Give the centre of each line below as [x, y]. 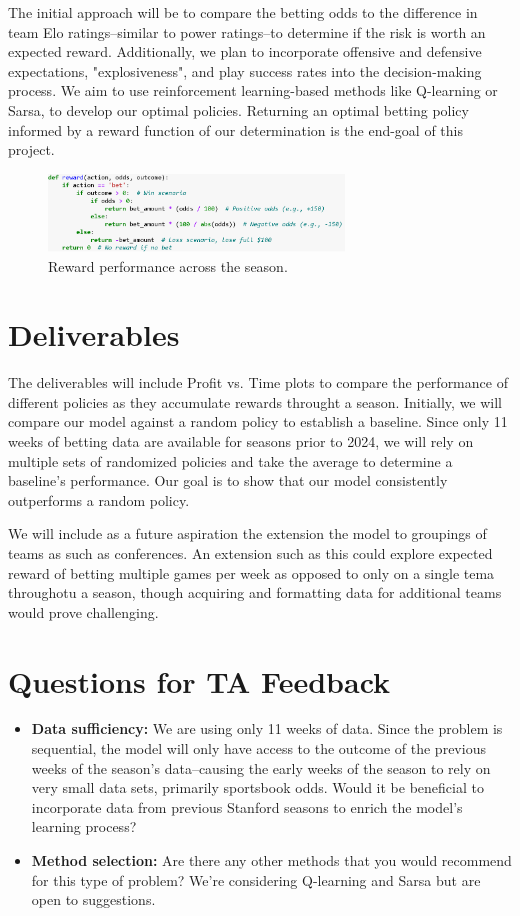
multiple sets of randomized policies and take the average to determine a [230, 460]
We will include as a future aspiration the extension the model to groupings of [247, 533]
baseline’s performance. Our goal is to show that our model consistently [228, 480]
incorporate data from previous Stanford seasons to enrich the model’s [247, 806]
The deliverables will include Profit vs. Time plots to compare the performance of [258, 382]
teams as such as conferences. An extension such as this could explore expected [250, 552]
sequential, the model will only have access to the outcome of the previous [258, 748]
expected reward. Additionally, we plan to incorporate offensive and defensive [245, 51]
